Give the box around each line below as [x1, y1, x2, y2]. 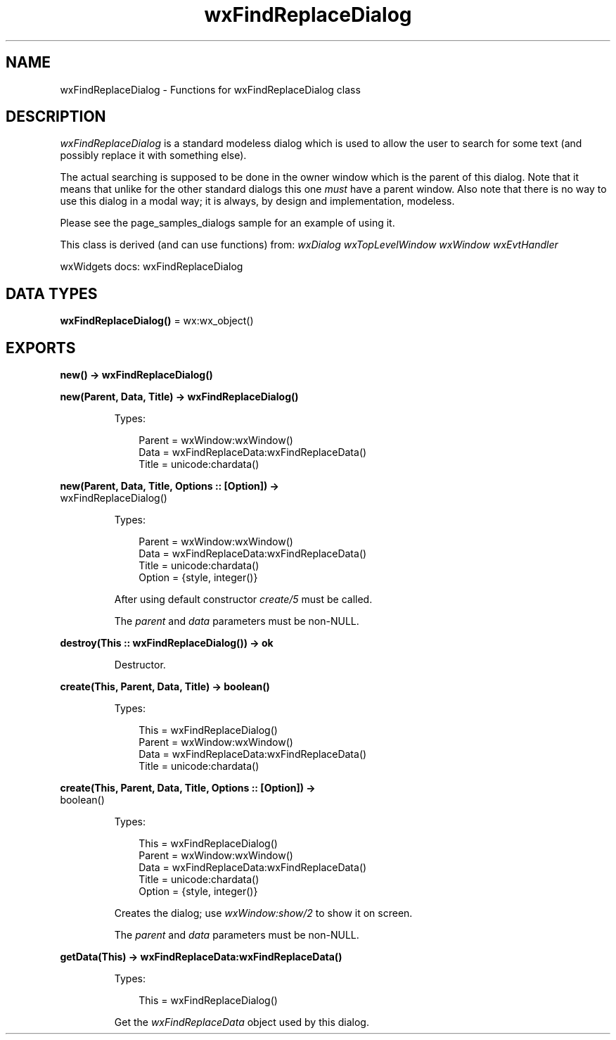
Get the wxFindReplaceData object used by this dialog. [114, 1016, 369, 1029]
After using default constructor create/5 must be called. [114, 593, 373, 606]
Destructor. [114, 659, 166, 671]
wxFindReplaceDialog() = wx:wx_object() [60, 315, 254, 327]
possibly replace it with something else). [60, 149, 247, 162]
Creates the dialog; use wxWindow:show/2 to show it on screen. [114, 907, 413, 920]
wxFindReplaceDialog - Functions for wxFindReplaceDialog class [60, 83, 361, 96]
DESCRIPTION [6, 108, 106, 126]
